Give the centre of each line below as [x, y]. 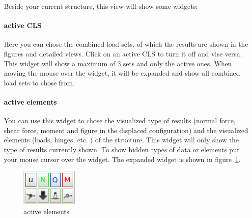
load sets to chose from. [40, 82]
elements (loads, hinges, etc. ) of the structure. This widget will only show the [122, 140]
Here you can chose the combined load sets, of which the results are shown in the [126, 44]
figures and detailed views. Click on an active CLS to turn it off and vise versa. [123, 53]
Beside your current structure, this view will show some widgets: [101, 6]
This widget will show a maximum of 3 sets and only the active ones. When [118, 63]
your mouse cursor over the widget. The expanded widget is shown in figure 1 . [122, 159]
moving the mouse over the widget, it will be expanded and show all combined [122, 73]
